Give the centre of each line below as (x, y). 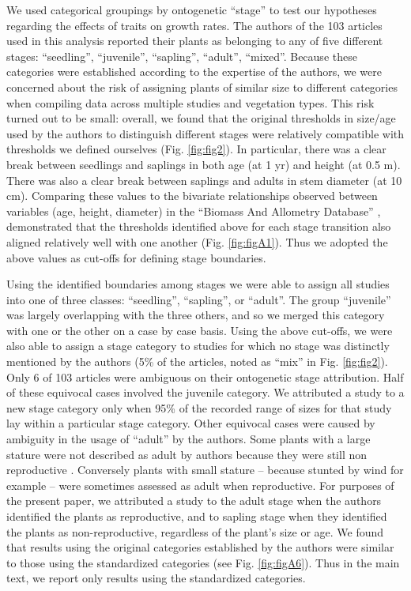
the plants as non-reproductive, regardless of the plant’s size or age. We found (195, 531)
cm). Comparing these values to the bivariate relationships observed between (192, 196)
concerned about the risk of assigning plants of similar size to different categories (202, 87)
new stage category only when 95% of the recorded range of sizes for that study (199, 407)
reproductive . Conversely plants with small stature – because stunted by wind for (205, 470)
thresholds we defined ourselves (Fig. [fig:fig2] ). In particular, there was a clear (196, 149)
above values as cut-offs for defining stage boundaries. (136, 257)
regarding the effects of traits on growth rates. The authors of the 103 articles (194, 25)
